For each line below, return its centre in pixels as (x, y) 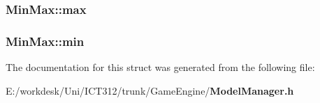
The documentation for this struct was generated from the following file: (160, 67)
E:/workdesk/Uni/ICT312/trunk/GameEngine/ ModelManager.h (150, 90)
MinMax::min (45, 41)
